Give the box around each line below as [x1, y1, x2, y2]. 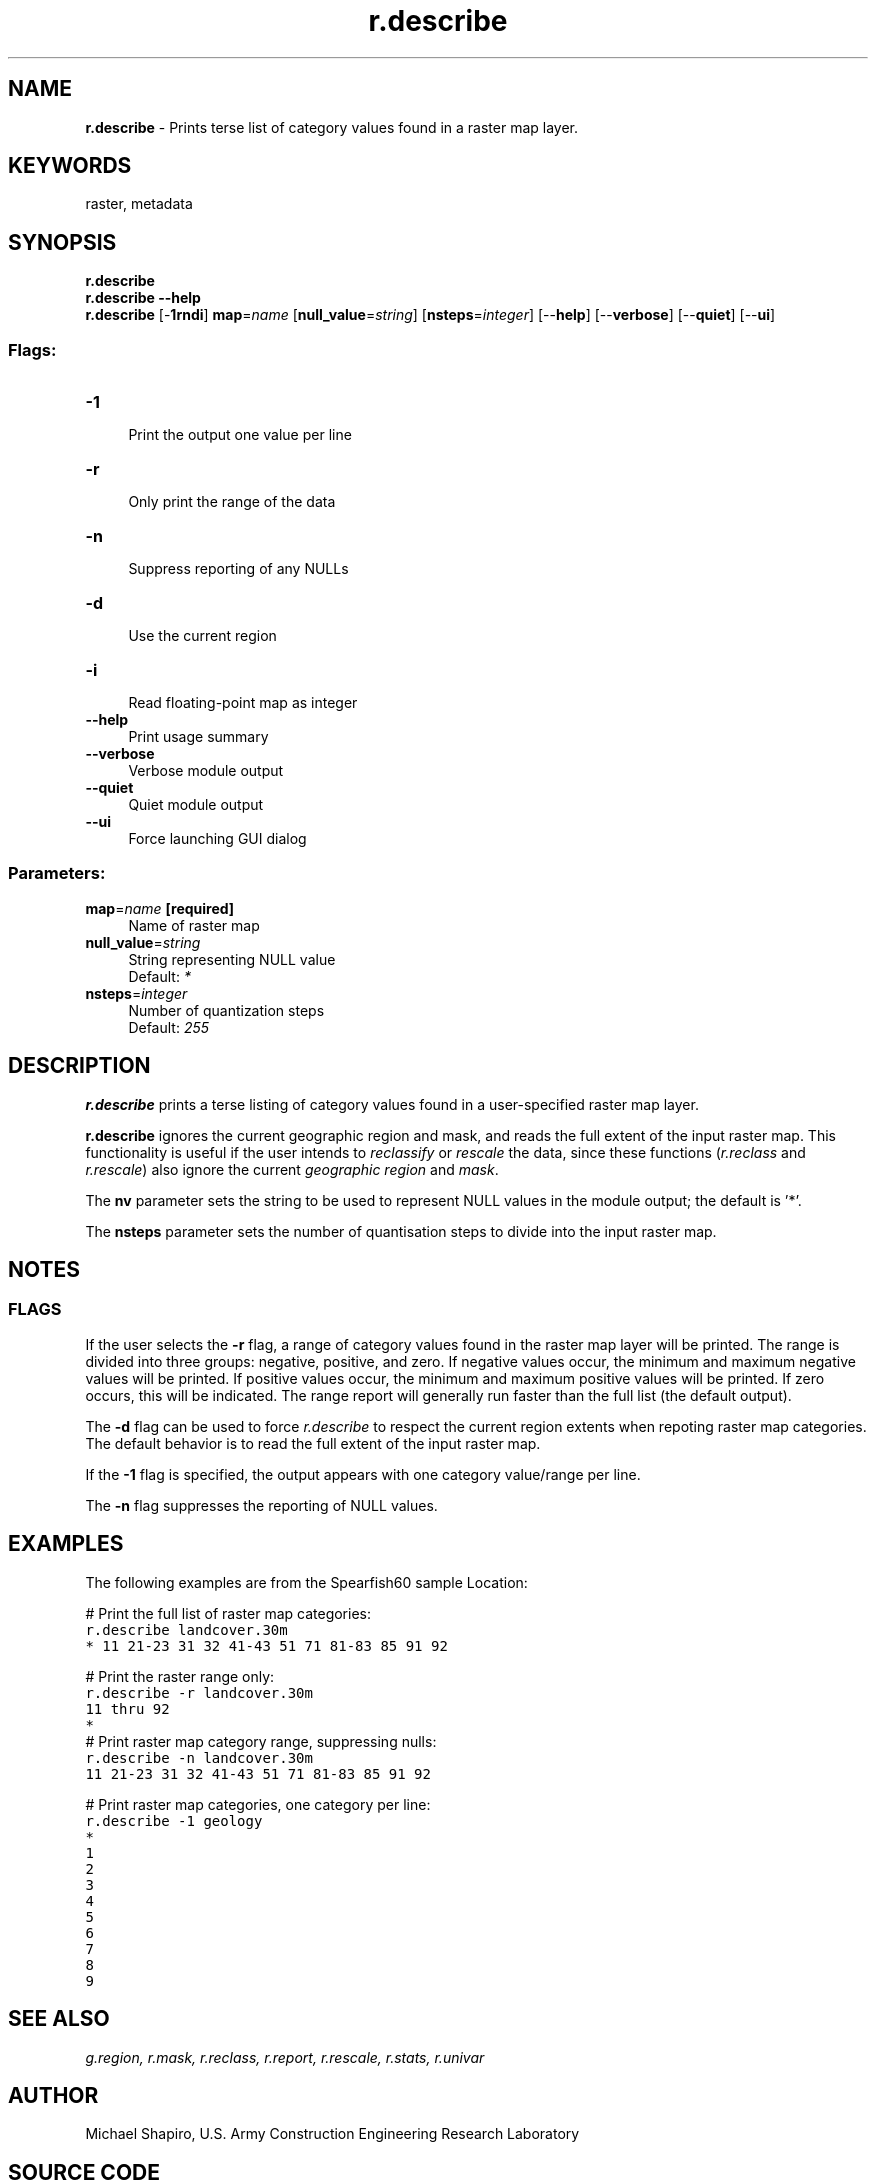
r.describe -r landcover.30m [85, 1684, 313, 1701]
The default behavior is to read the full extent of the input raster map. [85, 1434, 541, 1452]
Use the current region [128, 627, 277, 645]
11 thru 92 [85, 1700, 170, 1717]
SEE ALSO [8, 2006, 110, 2032]
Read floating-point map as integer [128, 694, 358, 712]
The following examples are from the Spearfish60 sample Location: [85, 1573, 528, 1591]
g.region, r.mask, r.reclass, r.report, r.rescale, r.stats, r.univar [85, 2048, 485, 2066]
